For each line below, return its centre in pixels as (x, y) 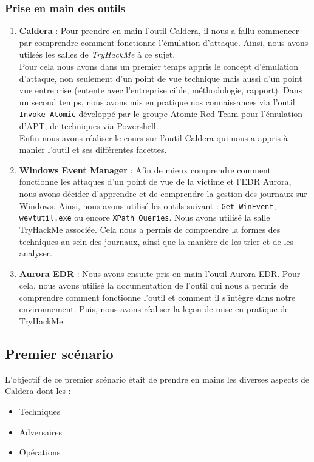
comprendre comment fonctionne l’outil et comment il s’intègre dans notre (157, 297)
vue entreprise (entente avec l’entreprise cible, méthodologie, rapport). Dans (161, 90)
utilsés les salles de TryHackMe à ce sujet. (97, 54)
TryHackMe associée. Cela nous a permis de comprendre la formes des (150, 229)
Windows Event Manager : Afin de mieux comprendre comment (145, 169)
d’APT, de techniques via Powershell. (89, 126)
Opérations (40, 452)
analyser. (36, 253)
